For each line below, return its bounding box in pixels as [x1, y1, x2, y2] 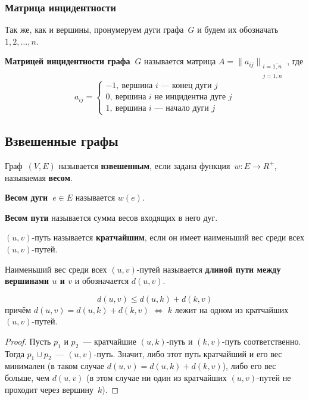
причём [5, 303, 32, 315]
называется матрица [144, 55, 216, 67]
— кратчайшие [83, 335, 137, 347]
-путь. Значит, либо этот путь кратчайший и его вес [93, 347, 282, 360]
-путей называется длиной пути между [136, 262, 281, 275]
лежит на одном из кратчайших [174, 303, 289, 315]
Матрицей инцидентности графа [5, 55, 130, 67]
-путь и [166, 335, 193, 347]
